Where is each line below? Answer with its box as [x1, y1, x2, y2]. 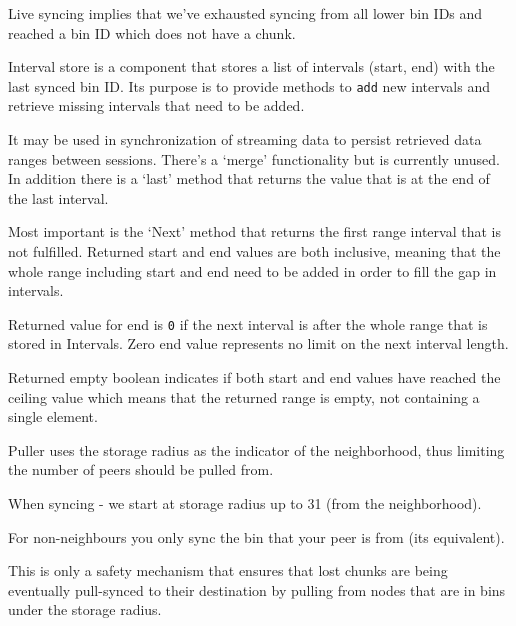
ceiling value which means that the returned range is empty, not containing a [8, 386, 480, 407]
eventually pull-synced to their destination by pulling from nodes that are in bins [8, 579, 506, 600]
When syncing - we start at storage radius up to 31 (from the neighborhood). [8, 493, 482, 513]
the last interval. [8, 187, 109, 208]
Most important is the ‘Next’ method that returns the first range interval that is [8, 221, 501, 242]
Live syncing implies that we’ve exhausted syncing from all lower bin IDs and [8, 3, 483, 23]
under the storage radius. [8, 599, 162, 620]
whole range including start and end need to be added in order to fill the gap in [8, 260, 497, 281]
